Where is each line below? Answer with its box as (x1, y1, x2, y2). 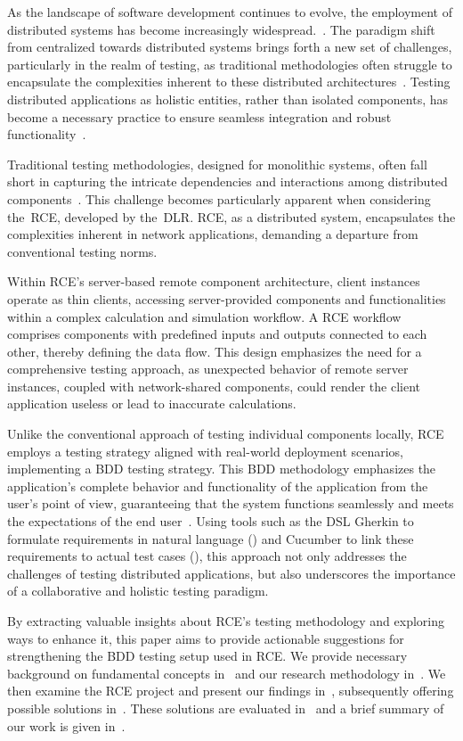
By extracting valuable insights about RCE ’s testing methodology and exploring (7, 612, 445, 630)
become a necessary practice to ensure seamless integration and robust (7, 107, 392, 126)
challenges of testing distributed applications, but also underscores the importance (7, 564, 456, 582)
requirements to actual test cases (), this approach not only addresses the (7, 547, 407, 565)
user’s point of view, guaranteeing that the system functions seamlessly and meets (7, 494, 454, 513)
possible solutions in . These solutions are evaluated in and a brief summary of (7, 698, 444, 717)
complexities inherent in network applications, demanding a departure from (7, 225, 418, 243)
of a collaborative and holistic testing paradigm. (7, 581, 269, 600)
